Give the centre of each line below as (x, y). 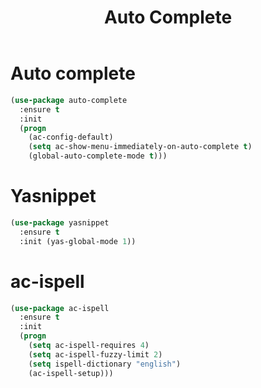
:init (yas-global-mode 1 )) (78, 241)
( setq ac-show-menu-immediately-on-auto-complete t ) (140, 147)
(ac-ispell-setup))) (71, 373)
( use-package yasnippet (60, 223)
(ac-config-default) (71, 137)
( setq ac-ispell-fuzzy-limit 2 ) (95, 354)
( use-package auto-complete (69, 100)
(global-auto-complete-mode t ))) (98, 156)
